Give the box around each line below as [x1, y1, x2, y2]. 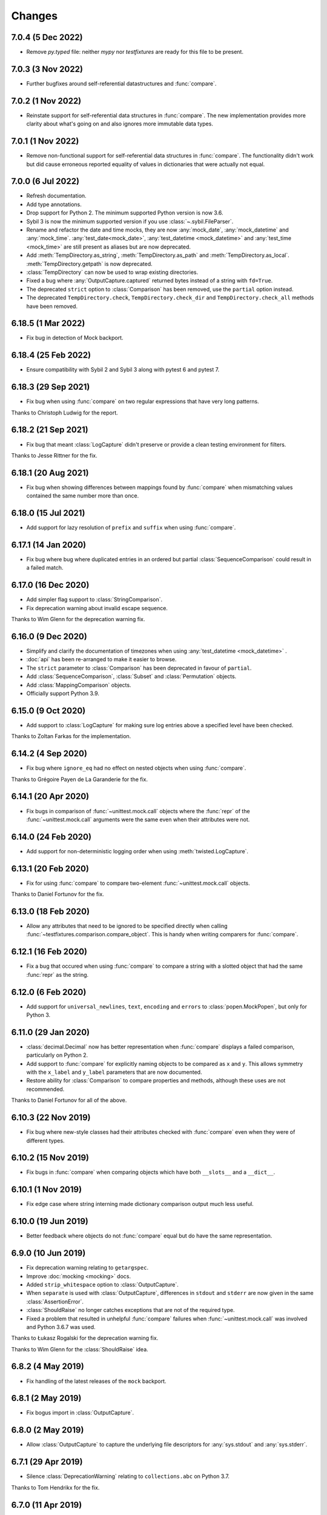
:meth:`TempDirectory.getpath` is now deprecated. [26, 260, 153, 267]
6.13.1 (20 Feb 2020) [11, 864, 89, 874]
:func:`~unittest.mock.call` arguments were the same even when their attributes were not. [26, 816, 250, 823]
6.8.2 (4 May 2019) [11, 1361, 84, 1372]
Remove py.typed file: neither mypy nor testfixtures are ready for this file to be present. [26, 48, 243, 56]
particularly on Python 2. [26, 1051, 88, 1059]
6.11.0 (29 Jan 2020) [11, 1027, 90, 1037]
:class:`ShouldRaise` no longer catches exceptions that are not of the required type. [26, 1307, 235, 1314]
